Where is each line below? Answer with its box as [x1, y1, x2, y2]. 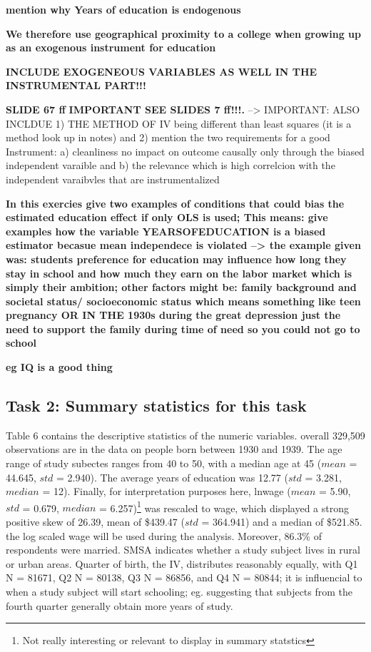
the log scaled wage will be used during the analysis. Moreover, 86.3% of [6, 528, 322, 543]
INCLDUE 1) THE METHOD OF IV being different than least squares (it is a [6, 116, 352, 131]
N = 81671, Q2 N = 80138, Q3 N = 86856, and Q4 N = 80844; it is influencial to [6, 570, 362, 585]
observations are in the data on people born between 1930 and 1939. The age [6, 442, 342, 457]
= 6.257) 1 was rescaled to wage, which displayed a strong [99, 498, 349, 515]
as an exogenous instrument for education [6, 40, 216, 55]
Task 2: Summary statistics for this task [6, 394, 307, 417]
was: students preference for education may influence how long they [6, 251, 347, 266]
